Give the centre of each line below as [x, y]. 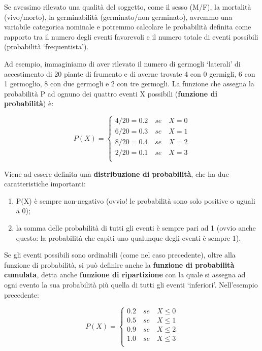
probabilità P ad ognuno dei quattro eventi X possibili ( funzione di [111, 93]
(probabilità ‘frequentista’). [46, 46]
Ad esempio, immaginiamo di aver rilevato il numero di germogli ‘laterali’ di [122, 63]
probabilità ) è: [29, 103]
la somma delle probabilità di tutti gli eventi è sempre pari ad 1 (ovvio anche [136, 227]
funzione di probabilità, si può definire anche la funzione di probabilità [119, 264]
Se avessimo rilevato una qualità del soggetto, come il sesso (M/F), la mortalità [128, 7]
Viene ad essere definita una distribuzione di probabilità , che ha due [117, 173]
